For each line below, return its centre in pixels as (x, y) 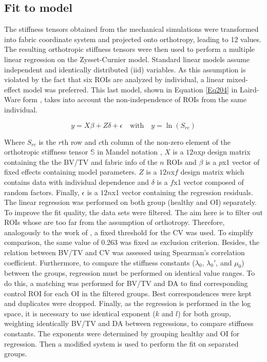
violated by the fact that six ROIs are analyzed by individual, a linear (114, 79)
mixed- (237, 79)
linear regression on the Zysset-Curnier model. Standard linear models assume (127, 59)
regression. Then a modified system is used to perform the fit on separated (121, 343)
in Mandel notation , (130, 152)
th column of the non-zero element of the (166, 141)
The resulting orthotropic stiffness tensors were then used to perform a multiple (130, 49)
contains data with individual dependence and (77, 182)
